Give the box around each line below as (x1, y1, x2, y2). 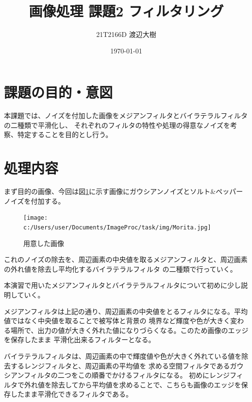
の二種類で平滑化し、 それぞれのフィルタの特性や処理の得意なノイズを (4, 120, 230, 130)
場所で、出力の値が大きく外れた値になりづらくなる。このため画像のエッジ (10, 325, 249, 335)
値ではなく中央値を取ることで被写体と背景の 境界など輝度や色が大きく (4, 315, 231, 326)
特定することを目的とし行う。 (17, 129, 113, 140)
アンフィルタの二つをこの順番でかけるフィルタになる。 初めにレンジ (10, 370, 230, 380)
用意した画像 (23, 238, 64, 248)
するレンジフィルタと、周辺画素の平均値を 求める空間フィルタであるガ (10, 360, 237, 370)
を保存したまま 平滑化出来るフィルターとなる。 (4, 334, 155, 345)
